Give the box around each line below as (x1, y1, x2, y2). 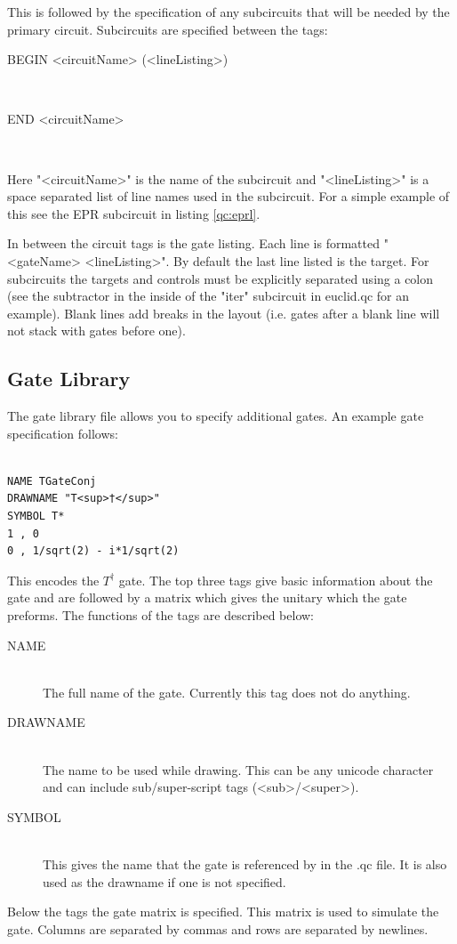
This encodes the (7, 570, 100, 589)
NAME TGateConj (7, 474, 97, 488)
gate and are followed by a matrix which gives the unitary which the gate (7, 588, 407, 607)
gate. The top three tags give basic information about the (118, 570, 433, 589)
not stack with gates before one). (7, 321, 186, 340)
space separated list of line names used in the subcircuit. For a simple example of (7, 187, 450, 206)
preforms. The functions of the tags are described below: (7, 606, 315, 625)
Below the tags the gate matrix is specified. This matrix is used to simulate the (7, 902, 439, 921)
